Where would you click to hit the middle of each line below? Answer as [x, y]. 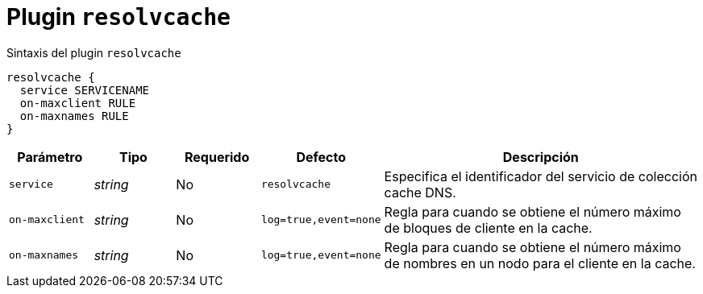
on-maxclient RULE [78, 103]
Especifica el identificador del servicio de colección [541, 176]
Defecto [321, 157]
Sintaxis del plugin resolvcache [94, 52]
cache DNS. [420, 192]
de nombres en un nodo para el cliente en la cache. [540, 263]
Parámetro [50, 157]
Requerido [217, 157]
